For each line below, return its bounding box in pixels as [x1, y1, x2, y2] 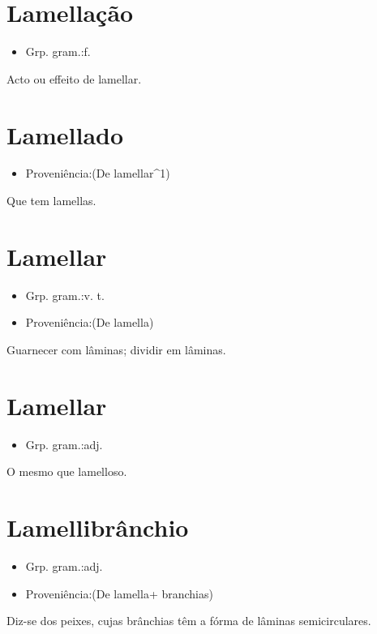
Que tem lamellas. [6, 192, 96, 209]
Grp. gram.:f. [25, 43, 91, 60]
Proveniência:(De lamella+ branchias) [25, 585, 213, 602]
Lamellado [6, 118, 124, 151]
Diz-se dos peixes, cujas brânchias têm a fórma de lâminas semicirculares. [6, 612, 371, 629]
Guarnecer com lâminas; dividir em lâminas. [6, 341, 226, 358]
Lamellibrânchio [6, 511, 189, 544]
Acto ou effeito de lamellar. [6, 70, 142, 87]
